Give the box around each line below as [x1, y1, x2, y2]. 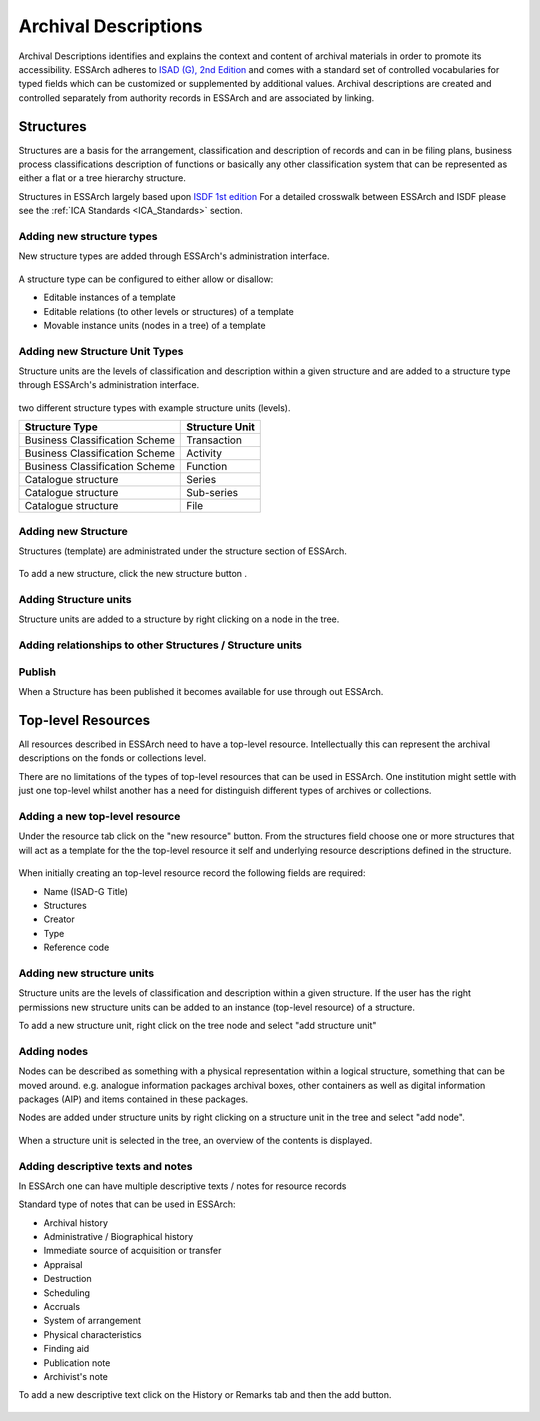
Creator [43, 913, 75, 925]
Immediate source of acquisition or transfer [43, 1245, 222, 1257]
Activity [186, 446, 222, 460]
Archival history [43, 1216, 109, 1229]
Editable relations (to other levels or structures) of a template [43, 305, 294, 317]
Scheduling [43, 1286, 90, 1299]
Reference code [43, 941, 110, 954]
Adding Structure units [18, 593, 132, 607]
